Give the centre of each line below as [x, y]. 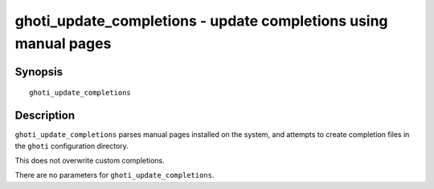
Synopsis [39, 72]
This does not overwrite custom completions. [90, 161]
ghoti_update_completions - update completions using [202, 21]
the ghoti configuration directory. [72, 146]
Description [45, 116]
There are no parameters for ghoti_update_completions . [115, 175]
